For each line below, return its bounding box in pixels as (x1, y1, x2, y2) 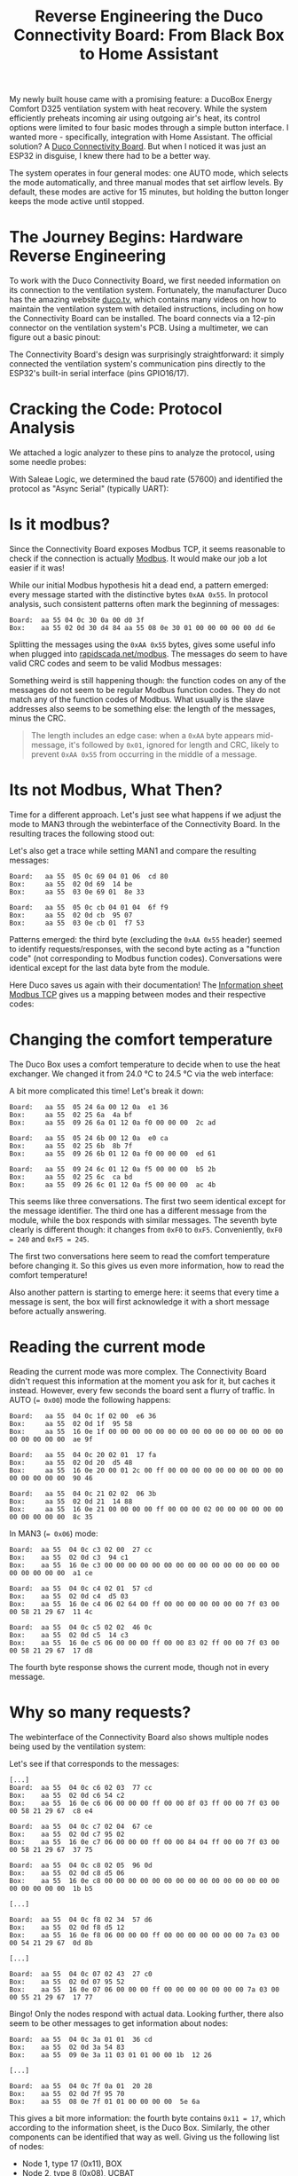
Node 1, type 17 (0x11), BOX (21, 2158, 122, 2169)
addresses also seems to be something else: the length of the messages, (9, 704, 277, 714)
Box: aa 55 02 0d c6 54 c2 (9, 1791, 125, 1800)
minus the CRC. (9, 713, 67, 723)
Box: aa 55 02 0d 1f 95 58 (9, 1419, 133, 1428)
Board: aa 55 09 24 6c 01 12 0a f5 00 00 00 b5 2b (9, 1164, 216, 1173)
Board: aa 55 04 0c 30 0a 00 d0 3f (9, 616, 145, 625)
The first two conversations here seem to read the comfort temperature (9, 1250, 271, 1261)
